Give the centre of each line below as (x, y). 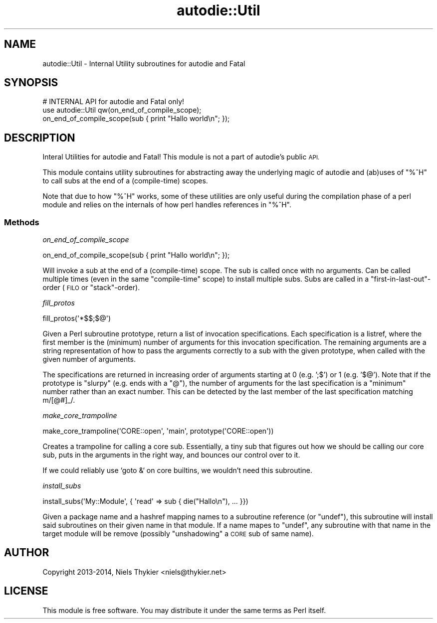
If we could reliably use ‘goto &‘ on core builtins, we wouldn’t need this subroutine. (177, 470)
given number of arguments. (89, 359)
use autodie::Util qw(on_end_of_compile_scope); (122, 110)
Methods (22, 222)
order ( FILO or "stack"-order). (91, 288)
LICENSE (26, 591)
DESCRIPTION (40, 138)
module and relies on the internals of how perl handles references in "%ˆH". (167, 205)
